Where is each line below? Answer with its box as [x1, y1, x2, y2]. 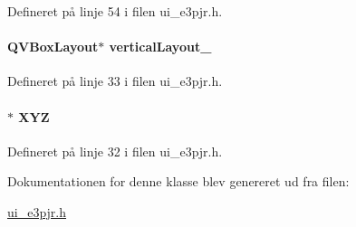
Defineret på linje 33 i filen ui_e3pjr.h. [7, 71, 223, 90]
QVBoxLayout [7, 37, 99, 56]
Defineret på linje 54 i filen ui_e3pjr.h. [7, 2, 223, 20]
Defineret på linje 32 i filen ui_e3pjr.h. [7, 141, 223, 160]
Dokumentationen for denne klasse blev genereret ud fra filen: [7, 172, 350, 191]
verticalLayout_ [109, 37, 212, 56]
